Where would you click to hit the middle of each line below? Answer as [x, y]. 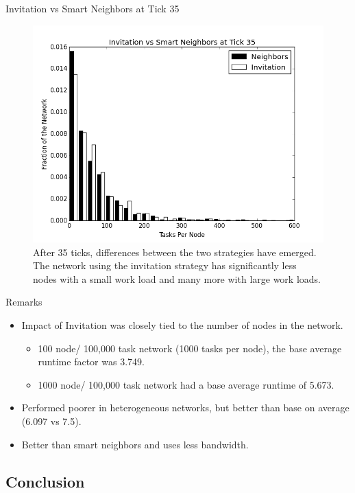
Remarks [24, 302]
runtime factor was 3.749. [91, 362]
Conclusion [45, 481]
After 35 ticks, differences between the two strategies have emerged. [175, 252]
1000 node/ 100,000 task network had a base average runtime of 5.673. [186, 384]
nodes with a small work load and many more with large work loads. [177, 278]
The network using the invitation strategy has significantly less [165, 265]
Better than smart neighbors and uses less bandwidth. [135, 444]
